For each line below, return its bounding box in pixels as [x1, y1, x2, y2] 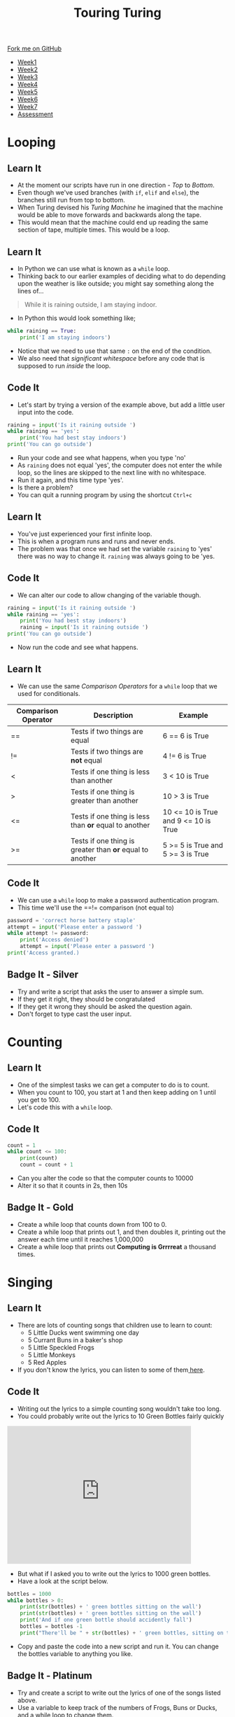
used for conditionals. [17, 689, 80, 697]
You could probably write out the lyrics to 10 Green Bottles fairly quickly [17, 1412, 225, 1420]
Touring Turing [73, 5, 162, 21]
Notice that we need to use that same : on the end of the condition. [17, 347, 212, 355]
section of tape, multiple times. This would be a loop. [17, 225, 170, 234]
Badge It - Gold [7, 1202, 74, 1214]
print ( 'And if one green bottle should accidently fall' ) [20, 1616, 192, 1624]
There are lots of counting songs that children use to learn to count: [17, 1321, 213, 1329]
